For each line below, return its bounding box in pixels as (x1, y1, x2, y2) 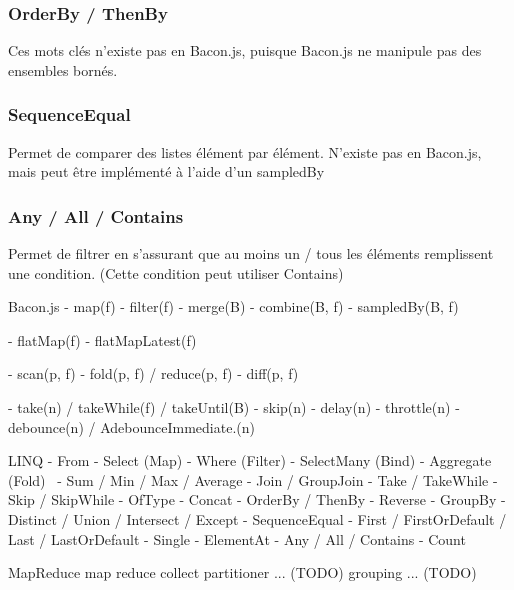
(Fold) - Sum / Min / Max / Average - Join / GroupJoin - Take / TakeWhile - (8, 469, 498, 490)
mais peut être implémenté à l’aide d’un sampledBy (8, 161, 325, 182)
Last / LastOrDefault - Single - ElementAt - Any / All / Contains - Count (8, 528, 466, 549)
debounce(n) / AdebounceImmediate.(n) (8, 416, 255, 437)
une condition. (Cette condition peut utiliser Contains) (8, 262, 344, 283)
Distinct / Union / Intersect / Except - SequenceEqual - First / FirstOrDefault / (8, 508, 507, 529)
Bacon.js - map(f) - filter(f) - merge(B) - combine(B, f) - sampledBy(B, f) (8, 296, 459, 317)
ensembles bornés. (8, 59, 118, 80)
